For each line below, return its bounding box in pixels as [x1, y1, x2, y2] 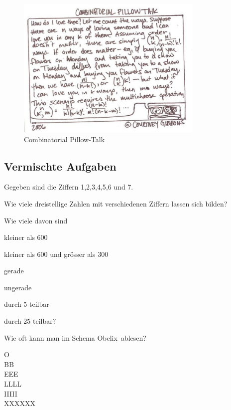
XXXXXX [4, 398, 35, 409]
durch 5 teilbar [4, 299, 49, 309]
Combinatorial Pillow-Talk [24, 134, 105, 144]
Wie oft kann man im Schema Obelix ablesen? [4, 332, 146, 343]
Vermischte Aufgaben [4, 158, 116, 174]
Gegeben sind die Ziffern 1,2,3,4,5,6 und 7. [4, 182, 133, 192]
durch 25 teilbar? [4, 316, 56, 326]
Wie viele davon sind [4, 215, 68, 225]
